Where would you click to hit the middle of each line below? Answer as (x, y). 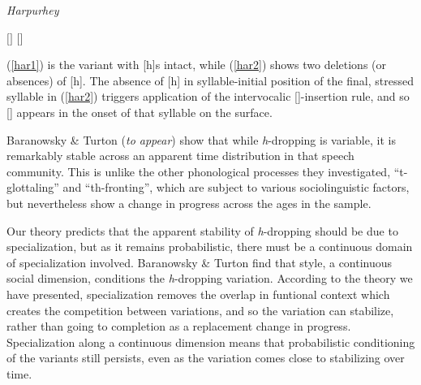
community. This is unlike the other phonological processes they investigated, (199, 171)
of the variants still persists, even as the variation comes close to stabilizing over (206, 358)
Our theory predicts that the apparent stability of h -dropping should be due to (202, 230)
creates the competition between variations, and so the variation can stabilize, (200, 310)
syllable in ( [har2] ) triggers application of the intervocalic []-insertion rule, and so (208, 96)
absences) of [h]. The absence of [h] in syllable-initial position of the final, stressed (210, 80)
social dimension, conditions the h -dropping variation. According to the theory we (210, 278)
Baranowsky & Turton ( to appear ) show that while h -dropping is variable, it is (201, 139)
